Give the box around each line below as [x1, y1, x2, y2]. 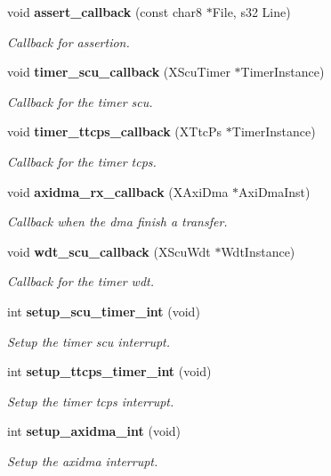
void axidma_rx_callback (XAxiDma [7, 182, 229, 201]
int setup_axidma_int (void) [7, 422, 182, 440]
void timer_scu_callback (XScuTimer [7, 62, 230, 81]
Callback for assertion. [7, 32, 130, 51]
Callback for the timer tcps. [7, 152, 157, 170]
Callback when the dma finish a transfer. [7, 212, 228, 231]
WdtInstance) [221, 242, 295, 260]
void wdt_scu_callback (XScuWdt [7, 242, 211, 260]
